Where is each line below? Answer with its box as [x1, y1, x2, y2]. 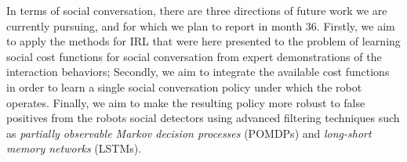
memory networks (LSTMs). [6, 140, 142, 157]
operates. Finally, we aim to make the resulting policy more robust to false [6, 94, 365, 110]
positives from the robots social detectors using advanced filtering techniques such [6, 110, 400, 126]
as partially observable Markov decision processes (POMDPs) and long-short [6, 124, 372, 141]
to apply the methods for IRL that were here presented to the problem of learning [6, 33, 401, 49]
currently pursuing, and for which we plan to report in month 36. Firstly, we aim [6, 17, 395, 34]
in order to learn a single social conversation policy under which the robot [6, 78, 362, 95]
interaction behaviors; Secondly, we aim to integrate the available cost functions [6, 63, 390, 80]
